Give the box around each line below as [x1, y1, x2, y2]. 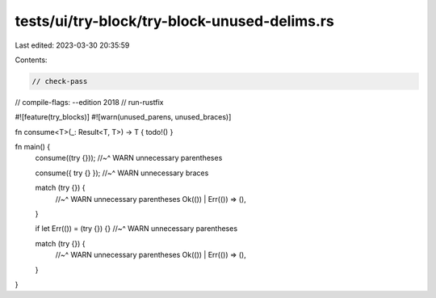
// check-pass [31, 77, 88, 86]
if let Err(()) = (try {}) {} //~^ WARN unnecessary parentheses [35, 224, 238, 233]
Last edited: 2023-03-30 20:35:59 [15, 40, 130, 50]
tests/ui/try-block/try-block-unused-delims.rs [15, 12, 334, 30]
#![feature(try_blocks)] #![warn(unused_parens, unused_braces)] [15, 112, 232, 122]
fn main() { [15, 142, 51, 152]
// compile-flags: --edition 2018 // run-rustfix [15, 97, 164, 107]
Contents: [15, 55, 48, 65]
